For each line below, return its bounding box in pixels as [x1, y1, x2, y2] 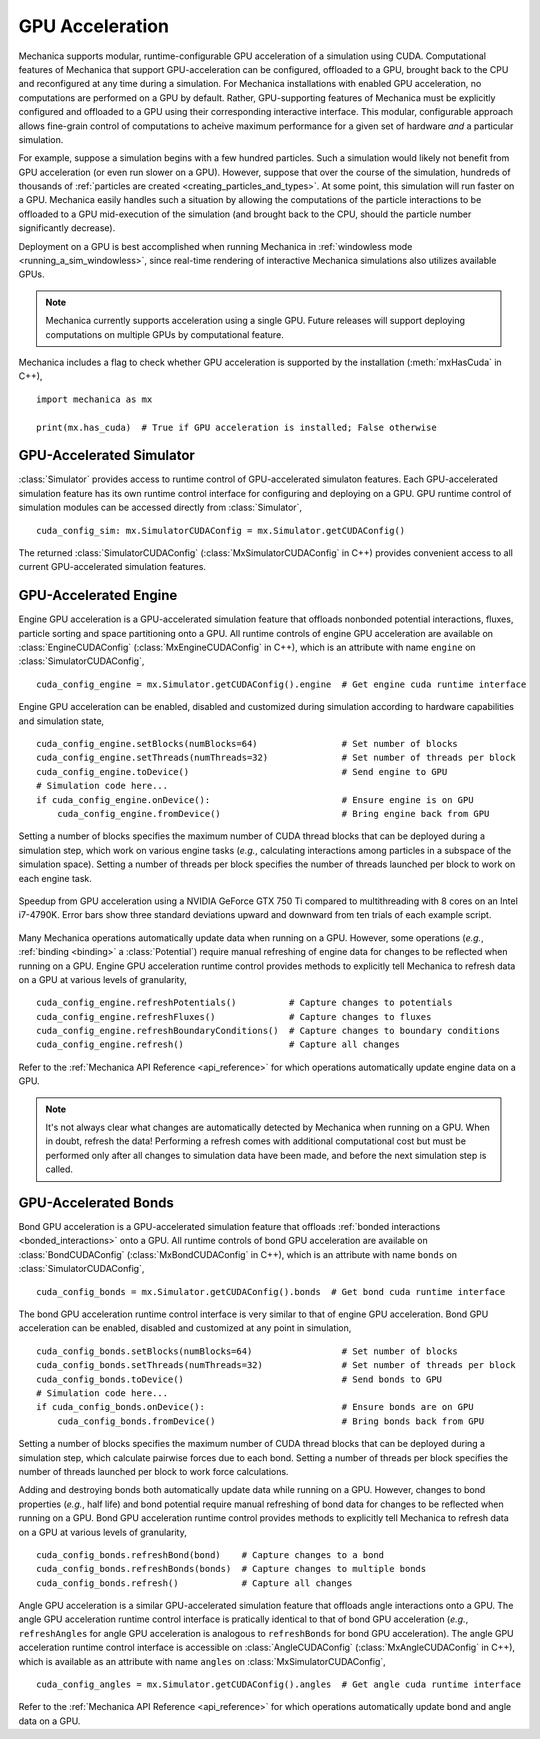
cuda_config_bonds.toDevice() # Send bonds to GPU [36, 1373, 443, 1385]
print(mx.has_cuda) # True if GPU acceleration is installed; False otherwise [36, 421, 437, 433]
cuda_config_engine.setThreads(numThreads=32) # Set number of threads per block [36, 752, 517, 764]
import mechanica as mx [36, 393, 153, 405]
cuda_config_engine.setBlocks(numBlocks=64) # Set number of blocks [36, 738, 459, 750]
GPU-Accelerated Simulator [18, 447, 195, 464]
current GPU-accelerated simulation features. [18, 561, 207, 573]
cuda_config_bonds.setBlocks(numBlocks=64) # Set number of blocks [36, 1345, 459, 1357]
